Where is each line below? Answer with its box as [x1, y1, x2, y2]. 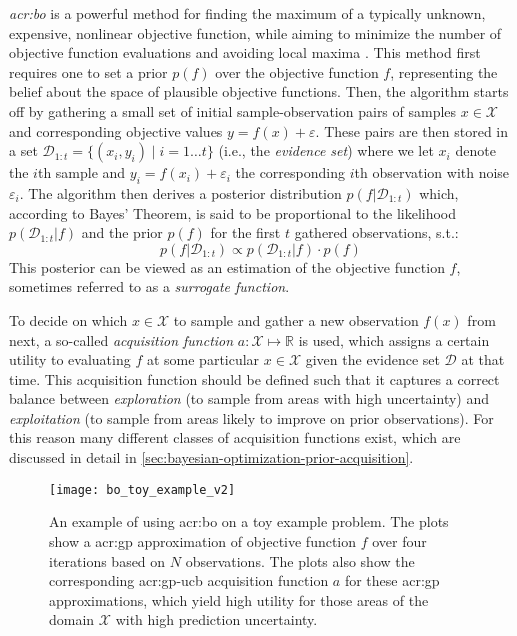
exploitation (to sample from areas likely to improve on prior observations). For [9, 407, 494, 428]
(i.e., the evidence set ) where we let [218, 140, 434, 161]
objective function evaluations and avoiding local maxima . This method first [9, 42, 481, 63]
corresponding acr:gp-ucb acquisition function [49, 570, 329, 591]
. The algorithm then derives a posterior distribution [19, 182, 342, 203]
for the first [210, 222, 281, 243]
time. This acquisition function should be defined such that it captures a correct [9, 368, 500, 389]
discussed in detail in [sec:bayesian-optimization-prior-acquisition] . [9, 447, 414, 468]
